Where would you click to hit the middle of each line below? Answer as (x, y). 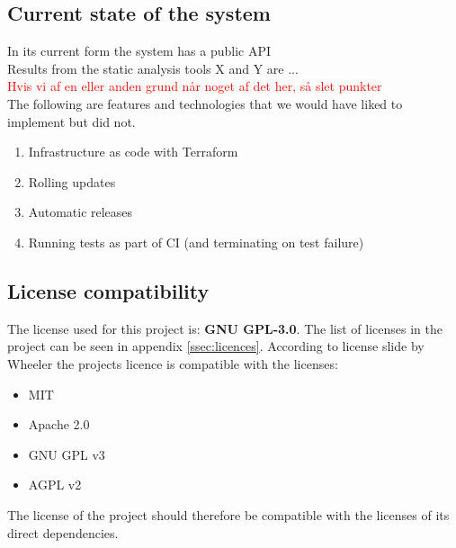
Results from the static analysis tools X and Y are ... (153, 68)
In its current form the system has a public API (139, 51)
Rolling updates (72, 181)
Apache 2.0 (59, 424)
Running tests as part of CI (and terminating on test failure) (196, 242)
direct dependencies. (63, 532)
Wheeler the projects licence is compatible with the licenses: (173, 363)
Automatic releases (80, 212)
